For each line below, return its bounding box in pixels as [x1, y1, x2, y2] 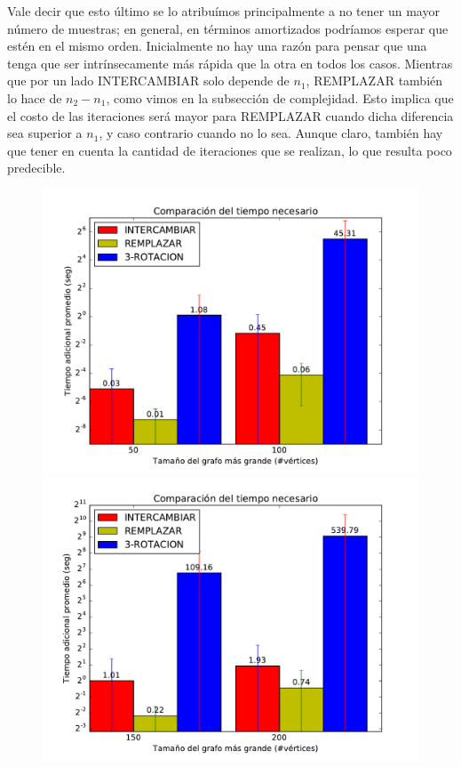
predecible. [7, 158, 66, 177]
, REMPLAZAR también [306, 71, 443, 90]
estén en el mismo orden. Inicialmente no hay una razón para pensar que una [7, 36, 427, 55]
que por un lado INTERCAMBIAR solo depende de [7, 71, 290, 90]
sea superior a [7, 124, 83, 142]
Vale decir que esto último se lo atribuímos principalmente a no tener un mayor [7, 2, 440, 20]
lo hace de [7, 88, 62, 107]
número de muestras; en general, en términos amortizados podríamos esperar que [7, 19, 449, 37]
